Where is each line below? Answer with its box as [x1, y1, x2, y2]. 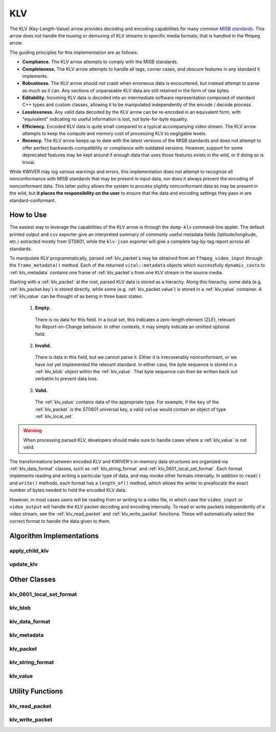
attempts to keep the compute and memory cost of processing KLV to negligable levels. [22, 131, 207, 137]
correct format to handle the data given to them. [9, 518, 111, 524]
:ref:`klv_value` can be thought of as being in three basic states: [9, 293, 143, 299]
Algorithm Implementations [9, 531, 99, 540]
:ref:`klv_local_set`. [35, 413, 74, 420]
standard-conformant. [9, 197, 56, 204]
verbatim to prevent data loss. [35, 376, 98, 382]
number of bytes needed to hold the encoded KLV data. [9, 487, 127, 493]
